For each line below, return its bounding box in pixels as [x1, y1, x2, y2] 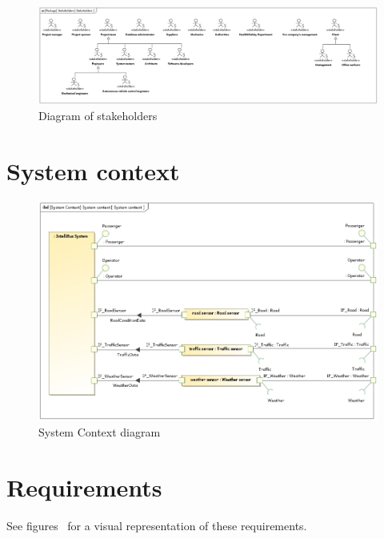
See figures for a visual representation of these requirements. [6, 517, 307, 533]
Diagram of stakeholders [38, 107, 158, 123]
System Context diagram [38, 423, 161, 440]
